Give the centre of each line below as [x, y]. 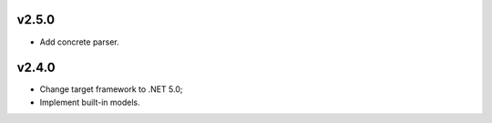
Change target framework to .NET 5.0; [111, 89]
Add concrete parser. [79, 42]
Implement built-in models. [90, 102]
